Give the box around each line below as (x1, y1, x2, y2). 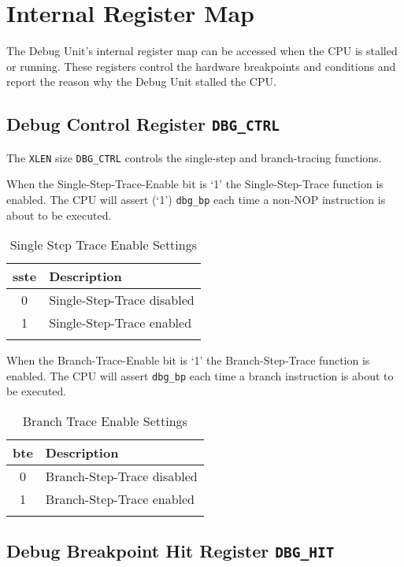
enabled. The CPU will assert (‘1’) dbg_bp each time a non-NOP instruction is (6, 191, 386, 207)
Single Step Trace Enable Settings (9, 235, 197, 254)
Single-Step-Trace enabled (49, 313, 192, 332)
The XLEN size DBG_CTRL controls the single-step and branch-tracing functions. (6, 149, 382, 165)
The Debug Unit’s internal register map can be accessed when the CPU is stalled (6, 43, 398, 59)
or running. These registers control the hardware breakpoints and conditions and (6, 57, 396, 74)
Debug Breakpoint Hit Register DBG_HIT (6, 539, 335, 563)
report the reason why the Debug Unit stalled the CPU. (6, 73, 276, 90)
